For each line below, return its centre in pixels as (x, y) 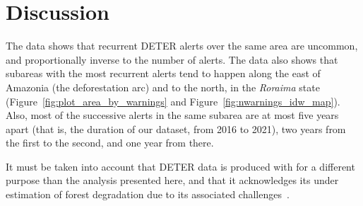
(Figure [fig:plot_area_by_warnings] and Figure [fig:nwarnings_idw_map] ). (173, 101)
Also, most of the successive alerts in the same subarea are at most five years (172, 115)
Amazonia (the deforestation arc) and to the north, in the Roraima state (163, 87)
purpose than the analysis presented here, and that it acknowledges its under (172, 180)
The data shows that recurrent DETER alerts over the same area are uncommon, (182, 46)
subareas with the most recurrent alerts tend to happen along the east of (163, 73)
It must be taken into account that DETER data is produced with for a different (180, 166)
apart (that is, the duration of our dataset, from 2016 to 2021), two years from (176, 128)
